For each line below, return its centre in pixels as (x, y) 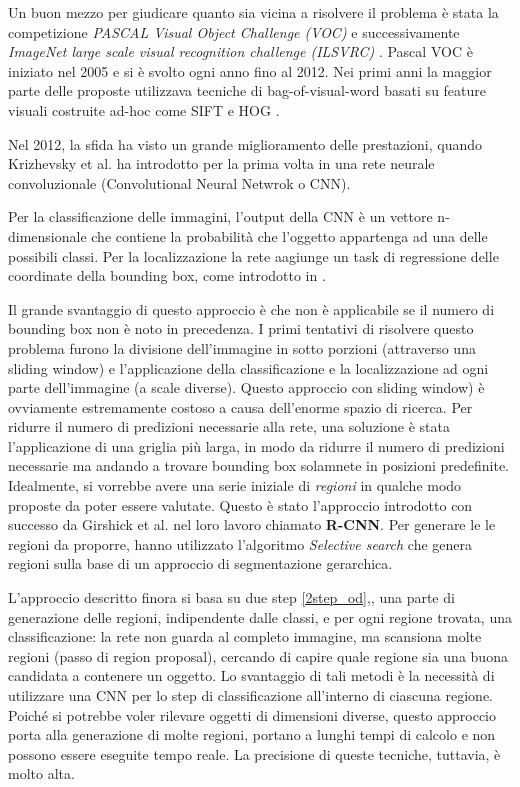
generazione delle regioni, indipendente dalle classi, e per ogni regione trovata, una (260, 616)
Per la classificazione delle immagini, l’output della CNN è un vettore (220, 216)
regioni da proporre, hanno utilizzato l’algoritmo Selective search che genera (240, 543)
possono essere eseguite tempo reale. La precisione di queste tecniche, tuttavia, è (254, 753)
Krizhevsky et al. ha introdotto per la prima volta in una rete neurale (221, 163)
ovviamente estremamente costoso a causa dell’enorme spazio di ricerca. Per (240, 406)
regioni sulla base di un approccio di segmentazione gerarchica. (200, 563)
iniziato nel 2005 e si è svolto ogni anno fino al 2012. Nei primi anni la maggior (250, 70)
